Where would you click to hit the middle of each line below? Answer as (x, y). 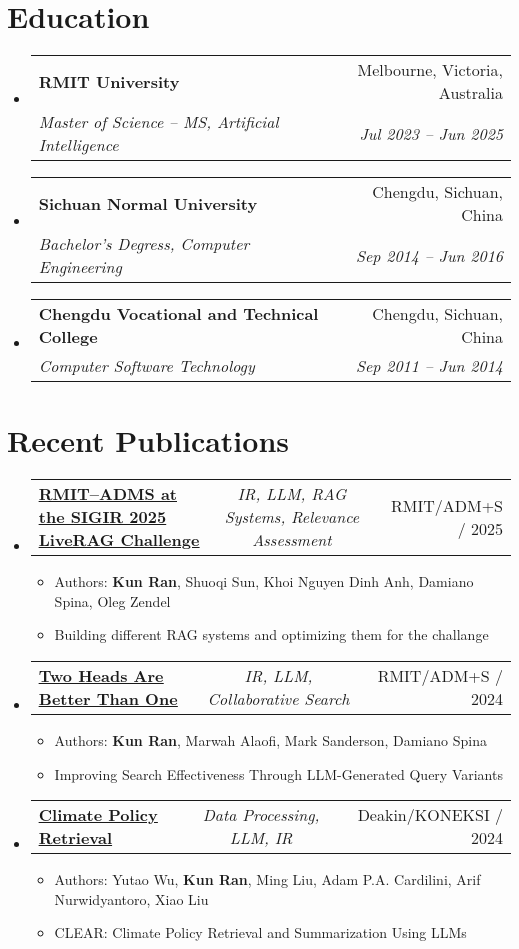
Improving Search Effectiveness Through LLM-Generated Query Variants (278, 773)
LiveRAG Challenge (119, 540)
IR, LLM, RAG (292, 494)
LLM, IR (261, 838)
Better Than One (108, 699)
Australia (470, 93)
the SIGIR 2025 (102, 517)
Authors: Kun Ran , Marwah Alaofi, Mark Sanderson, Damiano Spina (271, 740)
